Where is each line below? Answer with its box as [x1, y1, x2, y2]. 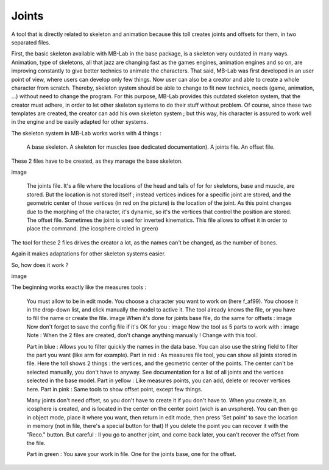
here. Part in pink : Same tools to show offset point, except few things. [26, 385, 203, 393]
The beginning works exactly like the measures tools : [11, 283, 146, 291]
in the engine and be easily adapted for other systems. [11, 118, 149, 126]
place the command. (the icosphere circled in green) [26, 225, 158, 232]
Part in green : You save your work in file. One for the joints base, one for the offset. [26, 450, 237, 458]
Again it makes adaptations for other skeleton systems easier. [11, 250, 166, 257]
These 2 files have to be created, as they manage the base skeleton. [11, 157, 183, 165]
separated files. [11, 38, 51, 46]
